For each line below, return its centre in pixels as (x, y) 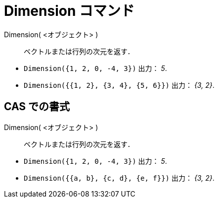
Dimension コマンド (69, 11)
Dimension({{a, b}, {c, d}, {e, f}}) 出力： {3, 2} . (119, 178)
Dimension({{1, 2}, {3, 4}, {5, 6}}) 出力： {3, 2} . (119, 85)
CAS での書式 (37, 107)
